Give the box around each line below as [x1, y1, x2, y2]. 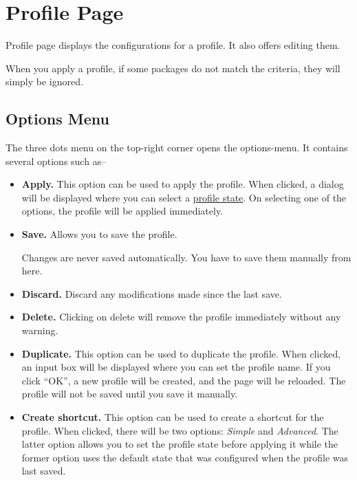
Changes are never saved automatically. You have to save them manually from [21, 250, 351, 264]
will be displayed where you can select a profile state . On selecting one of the [21, 190, 347, 204]
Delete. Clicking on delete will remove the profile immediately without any [21, 309, 341, 324]
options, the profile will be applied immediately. [21, 204, 224, 218]
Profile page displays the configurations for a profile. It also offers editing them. [6, 38, 340, 52]
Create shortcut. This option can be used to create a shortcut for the [21, 410, 324, 424]
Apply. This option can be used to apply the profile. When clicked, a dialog [21, 177, 344, 191]
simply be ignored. [6, 74, 83, 89]
